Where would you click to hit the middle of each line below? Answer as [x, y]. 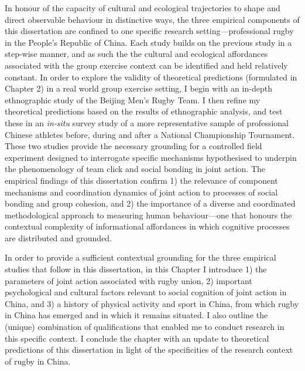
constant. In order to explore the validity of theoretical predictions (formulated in [151, 77]
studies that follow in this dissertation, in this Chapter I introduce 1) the [136, 269]
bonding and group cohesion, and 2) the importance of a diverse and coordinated [150, 203]
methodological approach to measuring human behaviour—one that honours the [148, 215]
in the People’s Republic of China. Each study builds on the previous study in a [148, 42]
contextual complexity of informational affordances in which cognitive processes [147, 226]
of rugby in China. [38, 361]
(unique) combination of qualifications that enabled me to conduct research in [145, 327]
